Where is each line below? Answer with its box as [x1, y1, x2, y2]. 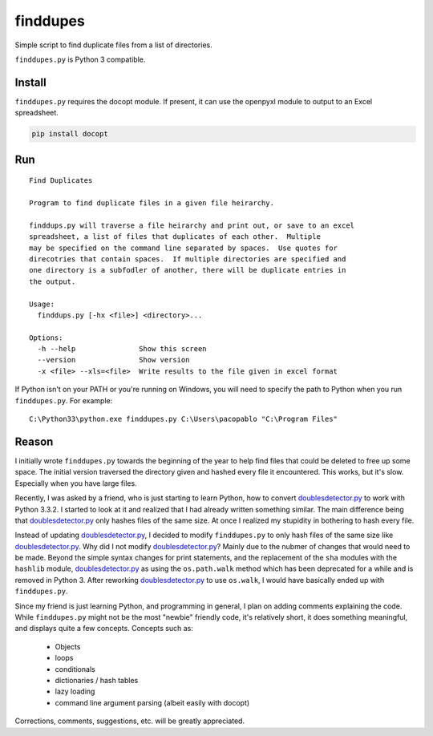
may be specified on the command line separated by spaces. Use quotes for [29, 243, 338, 253]
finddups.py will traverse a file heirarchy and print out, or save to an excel [29, 220, 355, 230]
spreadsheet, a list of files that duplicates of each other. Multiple [29, 233, 321, 241]
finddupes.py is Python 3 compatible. [14, 55, 146, 64]
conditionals [55, 664, 95, 673]
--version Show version [37, 355, 190, 365]
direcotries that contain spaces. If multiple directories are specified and [29, 254, 346, 264]
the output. [29, 277, 76, 286]
